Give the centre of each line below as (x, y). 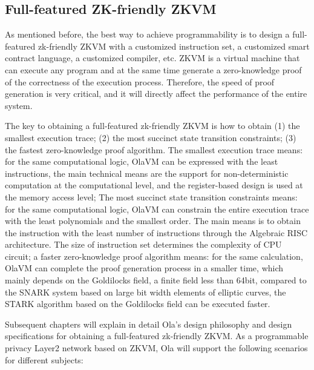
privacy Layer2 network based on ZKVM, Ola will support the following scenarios (156, 348)
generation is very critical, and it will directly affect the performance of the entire (156, 94)
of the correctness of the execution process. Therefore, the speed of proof (140, 81)
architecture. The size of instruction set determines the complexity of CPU (143, 244)
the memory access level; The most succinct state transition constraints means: (151, 197)
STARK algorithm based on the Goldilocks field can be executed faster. (138, 304)
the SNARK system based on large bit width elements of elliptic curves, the (146, 292)
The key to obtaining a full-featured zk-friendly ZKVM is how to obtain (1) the (152, 126)
